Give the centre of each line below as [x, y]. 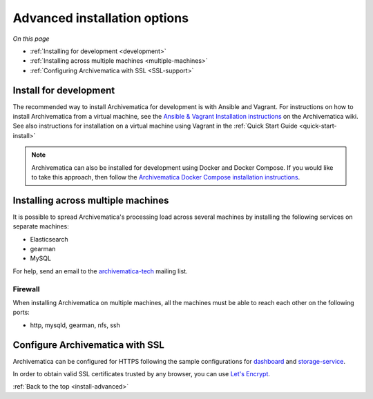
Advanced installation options [101, 18]
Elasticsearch [49, 239]
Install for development [64, 90]
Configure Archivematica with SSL [89, 345]
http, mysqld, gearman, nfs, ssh [75, 325]
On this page [31, 39]
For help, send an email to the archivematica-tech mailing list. [100, 271]
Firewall [27, 289]
